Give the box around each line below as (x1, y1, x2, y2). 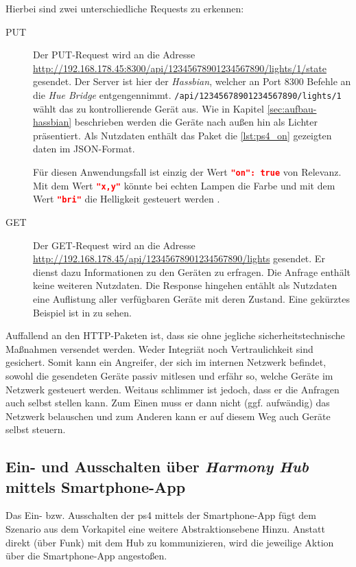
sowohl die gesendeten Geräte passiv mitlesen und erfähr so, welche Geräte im (5, 368, 333, 382)
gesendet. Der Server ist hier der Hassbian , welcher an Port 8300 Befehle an (33, 74, 351, 89)
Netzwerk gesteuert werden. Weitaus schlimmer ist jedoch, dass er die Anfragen (5, 382, 340, 396)
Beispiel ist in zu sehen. (33, 305, 132, 319)
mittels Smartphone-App (5, 476, 186, 497)
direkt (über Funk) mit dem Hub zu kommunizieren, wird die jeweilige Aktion (5, 535, 334, 549)
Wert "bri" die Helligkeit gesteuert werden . (33, 192, 220, 206)
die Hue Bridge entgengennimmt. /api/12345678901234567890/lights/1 (33, 87, 342, 102)
